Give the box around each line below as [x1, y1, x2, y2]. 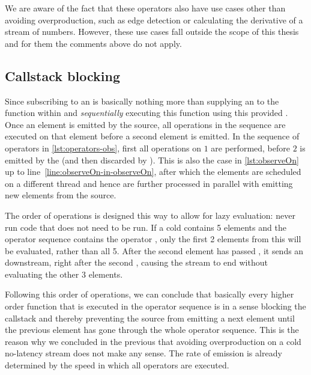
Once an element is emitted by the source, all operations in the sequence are [5, 118, 286, 130]
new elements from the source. [5, 189, 116, 201]
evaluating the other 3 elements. [5, 267, 123, 280]
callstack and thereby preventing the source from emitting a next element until [5, 311, 295, 324]
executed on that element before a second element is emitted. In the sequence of [5, 130, 300, 142]
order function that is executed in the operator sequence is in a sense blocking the [5, 300, 306, 312]
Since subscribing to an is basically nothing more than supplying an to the [5, 94, 279, 107]
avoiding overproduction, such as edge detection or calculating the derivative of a [5, 13, 303, 26]
